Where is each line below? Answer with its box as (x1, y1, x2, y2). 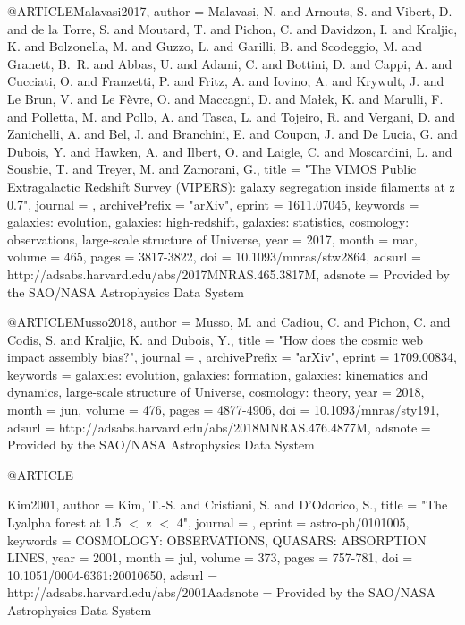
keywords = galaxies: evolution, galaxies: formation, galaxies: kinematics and (7, 364, 428, 383)
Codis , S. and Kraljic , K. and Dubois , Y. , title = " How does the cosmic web (7, 330, 424, 348)
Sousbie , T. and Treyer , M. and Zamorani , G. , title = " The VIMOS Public (7, 159, 417, 178)
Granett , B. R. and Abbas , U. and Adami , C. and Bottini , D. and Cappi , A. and (7, 54, 452, 73)
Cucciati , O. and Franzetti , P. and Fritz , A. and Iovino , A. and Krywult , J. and (7, 72, 444, 90)
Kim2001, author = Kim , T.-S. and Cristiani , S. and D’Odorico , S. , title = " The (7, 495, 448, 514)
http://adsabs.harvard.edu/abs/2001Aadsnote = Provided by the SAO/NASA (7, 583, 436, 602)
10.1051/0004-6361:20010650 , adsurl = (7, 565, 218, 584)
